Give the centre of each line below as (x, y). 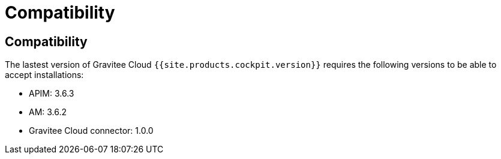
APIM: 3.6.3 (52, 94)
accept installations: (44, 75)
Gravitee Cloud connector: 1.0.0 (91, 131)
